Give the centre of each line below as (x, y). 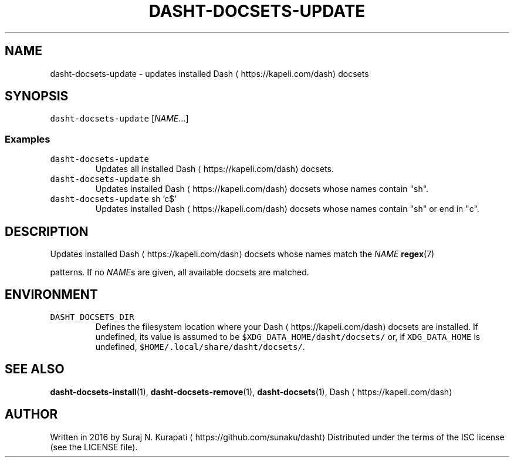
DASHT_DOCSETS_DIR (92, 317)
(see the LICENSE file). (94, 447)
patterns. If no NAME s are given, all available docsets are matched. (180, 272)
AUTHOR (31, 414)
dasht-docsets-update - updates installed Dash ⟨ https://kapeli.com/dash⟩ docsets (209, 73)
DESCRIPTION (47, 231)
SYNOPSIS (37, 96)
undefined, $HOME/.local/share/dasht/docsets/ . (200, 346)
